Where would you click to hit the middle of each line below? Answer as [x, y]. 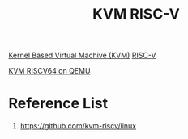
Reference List [58, 104]
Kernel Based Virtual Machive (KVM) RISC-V [82, 55]
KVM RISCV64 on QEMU [49, 71]
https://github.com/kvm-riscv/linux [78, 126]
